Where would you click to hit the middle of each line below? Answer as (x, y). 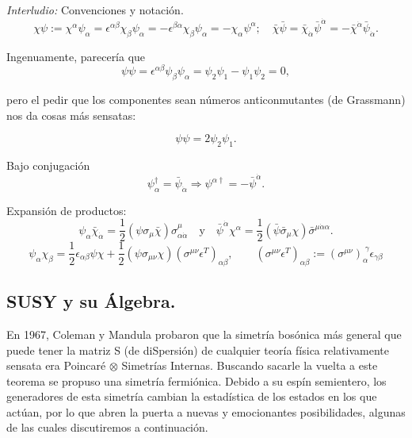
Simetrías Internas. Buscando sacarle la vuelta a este (250, 365)
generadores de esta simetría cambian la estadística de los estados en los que (192, 396)
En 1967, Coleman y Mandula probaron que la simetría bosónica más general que (204, 334)
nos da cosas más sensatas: (71, 115)
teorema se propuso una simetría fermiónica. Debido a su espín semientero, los (196, 380)
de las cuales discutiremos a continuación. (107, 427)
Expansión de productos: (67, 210)
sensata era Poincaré (56, 365)
